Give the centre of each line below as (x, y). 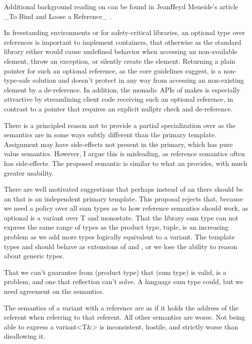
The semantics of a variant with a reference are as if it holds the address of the (121, 307)
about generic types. (34, 256)
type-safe (17, 80)
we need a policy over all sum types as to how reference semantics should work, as (126, 208)
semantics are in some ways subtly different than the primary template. (110, 135)
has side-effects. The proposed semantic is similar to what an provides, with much (126, 163)
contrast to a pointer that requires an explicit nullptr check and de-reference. (118, 108)
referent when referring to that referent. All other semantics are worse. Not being (125, 317)
